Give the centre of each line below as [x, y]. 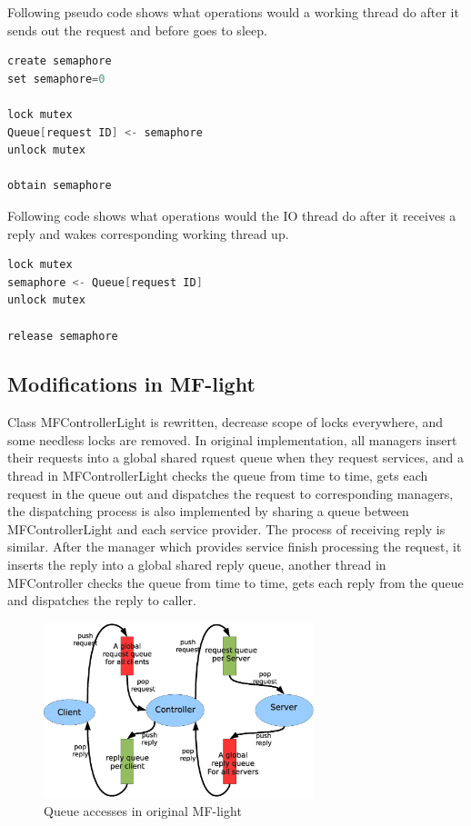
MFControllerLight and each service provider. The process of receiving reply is [226, 528]
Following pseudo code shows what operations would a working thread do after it [233, 12]
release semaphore [63, 336]
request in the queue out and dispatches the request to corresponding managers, [230, 493]
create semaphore [60, 61]
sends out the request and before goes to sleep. [137, 30]
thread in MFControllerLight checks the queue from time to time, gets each [218, 476]
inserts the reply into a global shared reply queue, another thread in [197, 565]
